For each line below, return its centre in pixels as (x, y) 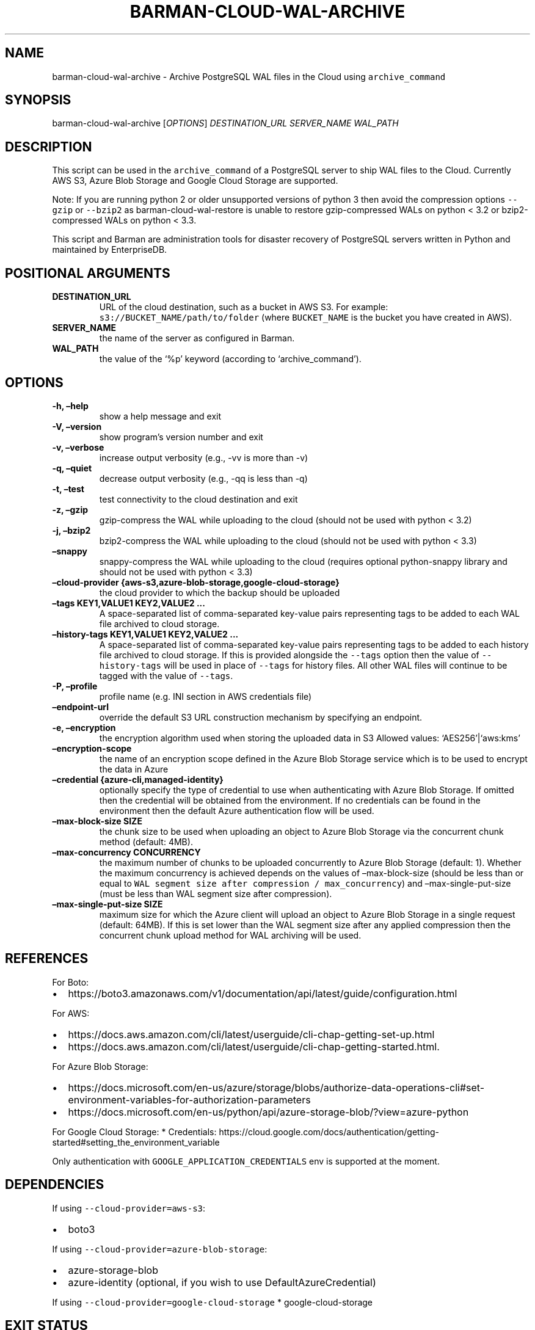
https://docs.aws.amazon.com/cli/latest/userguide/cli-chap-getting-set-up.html (251, 1034)
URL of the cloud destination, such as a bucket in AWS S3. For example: (244, 307)
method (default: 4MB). (146, 841)
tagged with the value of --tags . (166, 675)
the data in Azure (134, 769)
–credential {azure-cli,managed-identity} (138, 779)
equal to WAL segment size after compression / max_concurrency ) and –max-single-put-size (305, 883)
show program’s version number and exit (181, 437)
